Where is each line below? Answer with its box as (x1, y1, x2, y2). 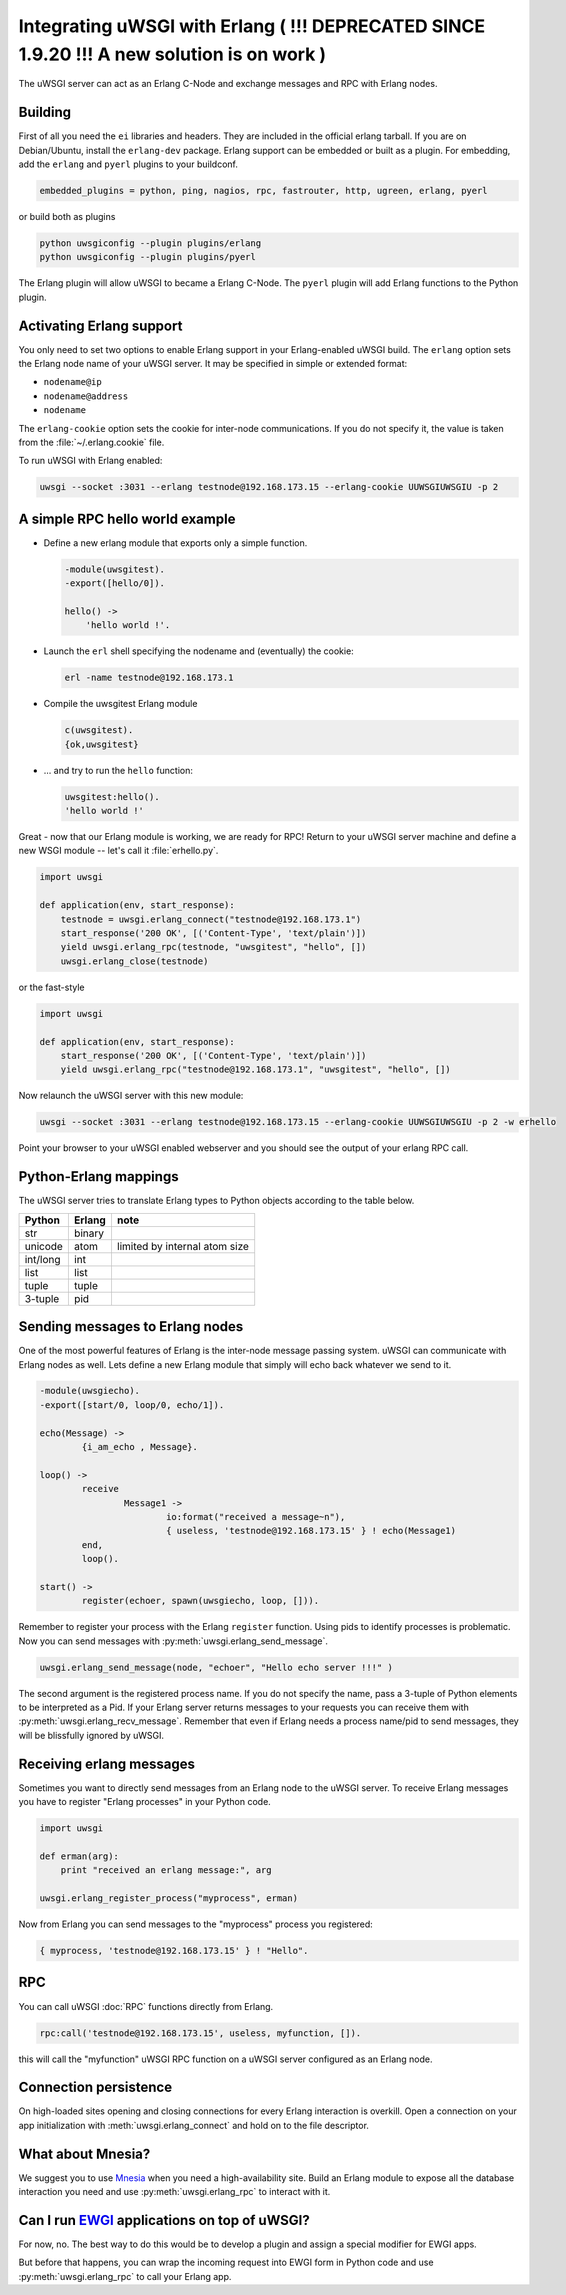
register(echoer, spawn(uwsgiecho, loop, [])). (81, 1595, 320, 1607)
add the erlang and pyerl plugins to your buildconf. (18, 158, 239, 170)
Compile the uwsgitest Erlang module (43, 698, 198, 710)
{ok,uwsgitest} (64, 738, 139, 750)
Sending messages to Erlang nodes (18, 1318, 244, 1335)
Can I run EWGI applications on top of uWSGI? (18, 2211, 310, 2229)
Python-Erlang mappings (18, 1168, 179, 1185)
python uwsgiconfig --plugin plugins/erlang (39, 237, 262, 249)
